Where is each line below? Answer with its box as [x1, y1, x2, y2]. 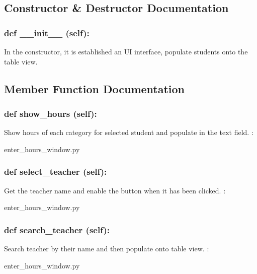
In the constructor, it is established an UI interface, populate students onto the [4, 46, 248, 56]
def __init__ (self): [4, 26, 90, 39]
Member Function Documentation [4, 81, 185, 96]
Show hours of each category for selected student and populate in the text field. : [4, 127, 253, 138]
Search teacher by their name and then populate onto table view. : [4, 243, 209, 253]
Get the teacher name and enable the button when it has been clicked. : [4, 185, 226, 195]
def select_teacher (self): [4, 165, 107, 178]
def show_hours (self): [4, 107, 97, 119]
